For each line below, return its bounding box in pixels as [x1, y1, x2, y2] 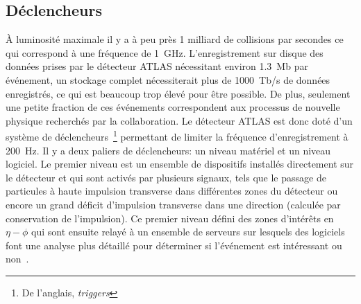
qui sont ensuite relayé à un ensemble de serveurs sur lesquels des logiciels [31, 224, 345, 239]
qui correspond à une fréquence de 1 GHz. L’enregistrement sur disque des [6, 45, 324, 60]
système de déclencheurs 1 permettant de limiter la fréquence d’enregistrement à [6, 127, 349, 144]
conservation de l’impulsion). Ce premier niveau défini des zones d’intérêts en [6, 211, 334, 225]
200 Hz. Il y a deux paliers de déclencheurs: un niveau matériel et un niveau [6, 143, 331, 157]
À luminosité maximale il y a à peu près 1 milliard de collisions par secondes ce [6, 32, 344, 46]
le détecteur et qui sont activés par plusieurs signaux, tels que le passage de [6, 170, 326, 184]
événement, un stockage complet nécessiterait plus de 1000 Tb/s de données [6, 72, 330, 87]
